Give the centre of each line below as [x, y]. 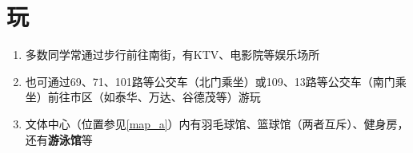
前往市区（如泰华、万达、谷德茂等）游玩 [154, 97]
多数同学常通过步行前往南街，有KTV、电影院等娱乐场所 [172, 55]
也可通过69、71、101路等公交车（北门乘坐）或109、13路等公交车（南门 [210, 81]
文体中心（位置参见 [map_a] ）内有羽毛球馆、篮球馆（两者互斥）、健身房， [217, 123]
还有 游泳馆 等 [59, 139]
